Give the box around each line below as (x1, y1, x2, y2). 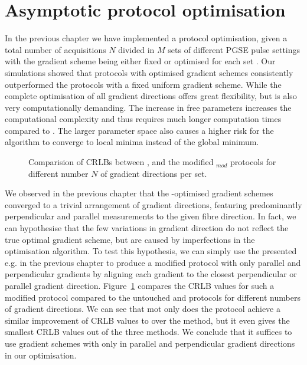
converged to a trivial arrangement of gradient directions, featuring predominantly (5, 198, 302, 211)
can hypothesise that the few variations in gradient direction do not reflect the (5, 222, 289, 234)
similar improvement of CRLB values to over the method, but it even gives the (5, 314, 290, 326)
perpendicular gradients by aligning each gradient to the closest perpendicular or (5, 268, 297, 280)
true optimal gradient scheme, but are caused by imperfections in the (5, 233, 255, 245)
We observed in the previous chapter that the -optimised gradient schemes (5, 187, 273, 199)
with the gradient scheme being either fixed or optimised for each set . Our (5, 55, 276, 67)
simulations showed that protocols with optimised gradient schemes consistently (5, 66, 293, 78)
